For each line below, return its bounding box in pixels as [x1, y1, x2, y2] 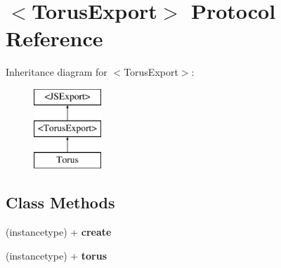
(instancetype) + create [6, 225, 112, 239]
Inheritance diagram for [6, 65, 107, 79]
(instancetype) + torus [6, 248, 107, 262]
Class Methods [6, 192, 115, 213]
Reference [6, 24, 103, 53]
